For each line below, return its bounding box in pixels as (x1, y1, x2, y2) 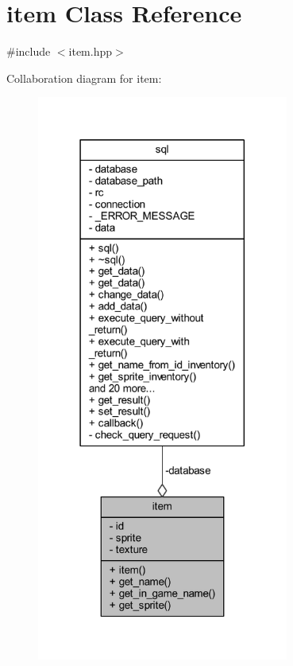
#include (6, 43, 51, 60)
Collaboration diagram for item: (6, 69, 162, 86)
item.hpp (68, 43, 113, 60)
